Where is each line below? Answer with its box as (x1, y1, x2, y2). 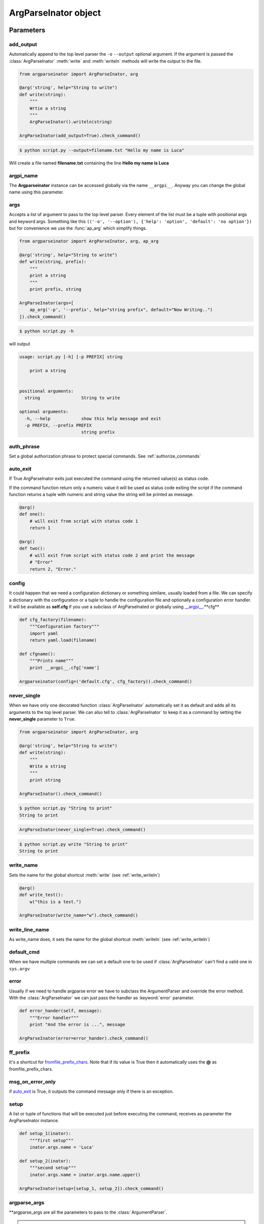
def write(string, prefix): (19, 259, 87, 264)
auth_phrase (9, 443, 40, 450)
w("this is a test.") (29, 899, 82, 904)
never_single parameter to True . (9, 716, 76, 722)
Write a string (29, 763, 66, 769)
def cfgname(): (19, 651, 56, 657)
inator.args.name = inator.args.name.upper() (29, 1172, 141, 1177)
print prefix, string (29, 286, 82, 292)
